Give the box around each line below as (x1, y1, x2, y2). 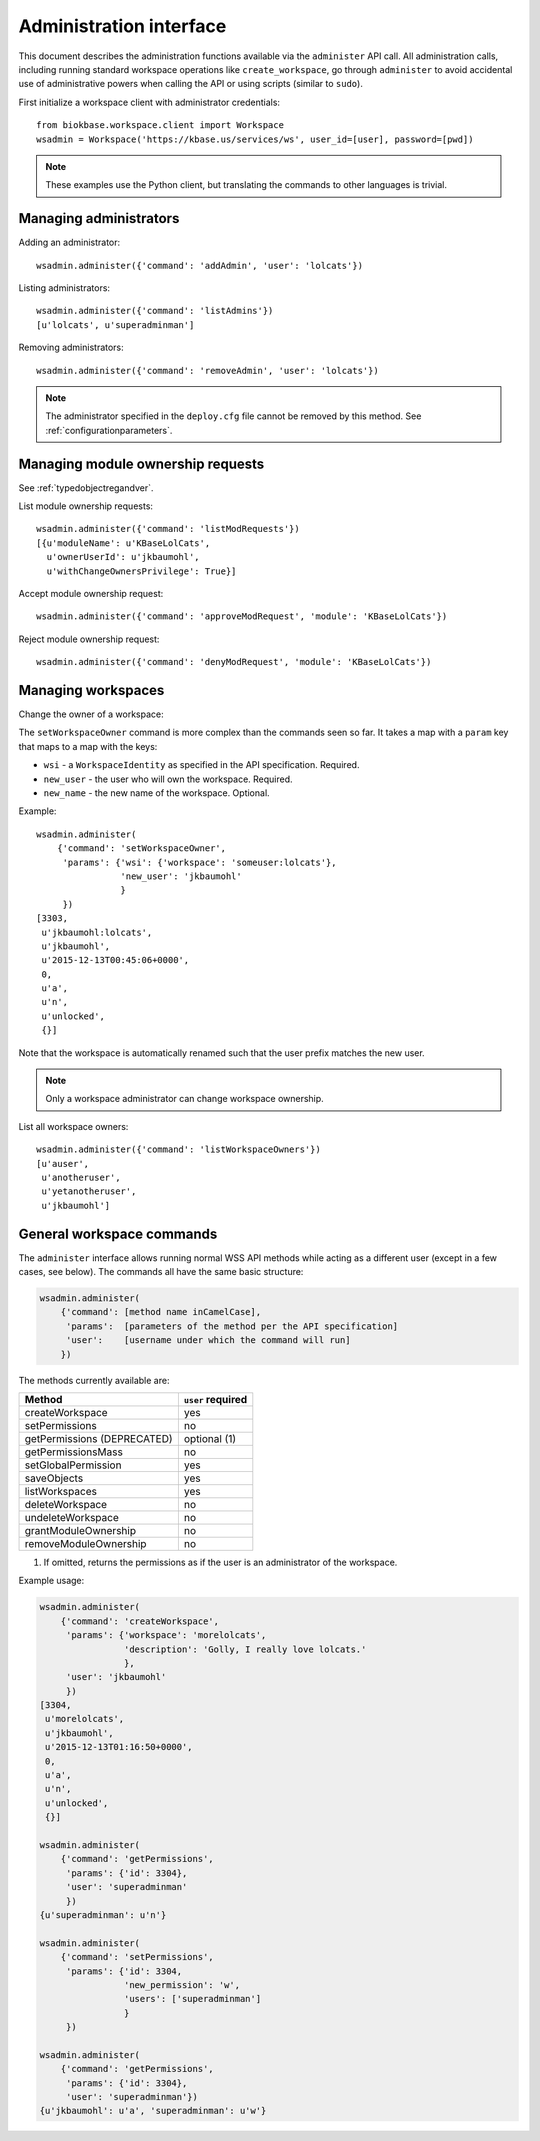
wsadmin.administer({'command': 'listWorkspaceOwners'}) (36, 1144, 322, 1155)
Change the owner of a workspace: (18, 708, 164, 720)
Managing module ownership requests (18, 455, 265, 472)
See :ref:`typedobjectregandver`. (18, 481, 154, 494)
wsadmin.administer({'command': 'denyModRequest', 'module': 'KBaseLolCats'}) (36, 656, 432, 668)
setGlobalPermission (24, 1458, 122, 1472)
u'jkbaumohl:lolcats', (41, 926, 153, 938)
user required (183, 1392, 248, 1406)
